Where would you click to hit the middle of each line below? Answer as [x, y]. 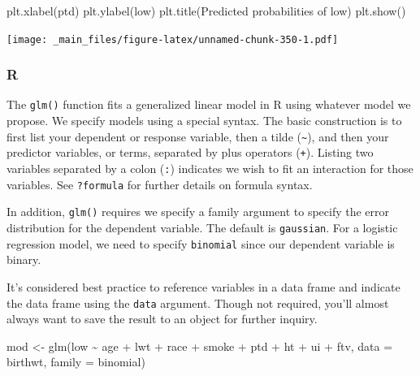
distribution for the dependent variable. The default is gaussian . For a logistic [202, 227]
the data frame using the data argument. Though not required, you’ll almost [198, 303]
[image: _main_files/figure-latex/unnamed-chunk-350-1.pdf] [173, 39]
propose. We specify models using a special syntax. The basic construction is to [204, 121]
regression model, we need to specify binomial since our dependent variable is [201, 243]
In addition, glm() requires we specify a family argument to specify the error [198, 212]
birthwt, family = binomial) [76, 362]
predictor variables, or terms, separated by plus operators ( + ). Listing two [190, 152]
